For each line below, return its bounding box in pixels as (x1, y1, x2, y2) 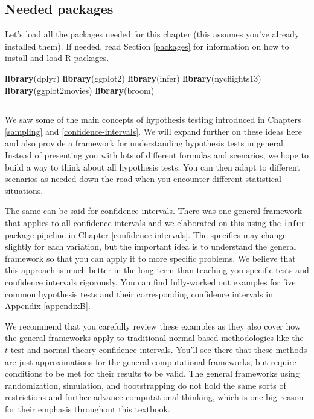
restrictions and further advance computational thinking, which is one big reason (5, 391, 304, 403)
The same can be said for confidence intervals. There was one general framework (5, 204, 303, 217)
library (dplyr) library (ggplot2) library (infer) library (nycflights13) (5, 71, 261, 84)
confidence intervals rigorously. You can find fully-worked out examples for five (5, 275, 296, 288)
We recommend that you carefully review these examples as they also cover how (5, 319, 301, 332)
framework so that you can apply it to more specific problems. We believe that (5, 252, 296, 264)
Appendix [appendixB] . (5, 299, 91, 312)
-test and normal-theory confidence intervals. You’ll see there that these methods (8, 343, 307, 356)
